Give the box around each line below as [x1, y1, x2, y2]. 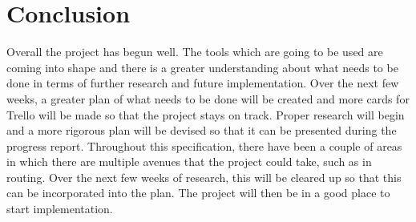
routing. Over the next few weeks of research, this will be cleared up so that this [6, 168, 402, 185]
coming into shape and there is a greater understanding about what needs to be [6, 59, 398, 75]
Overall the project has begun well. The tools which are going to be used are [6, 43, 383, 60]
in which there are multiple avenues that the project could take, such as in [6, 153, 372, 170]
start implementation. [6, 200, 113, 217]
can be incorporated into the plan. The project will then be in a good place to [6, 184, 390, 201]
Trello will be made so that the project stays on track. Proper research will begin [6, 106, 405, 123]
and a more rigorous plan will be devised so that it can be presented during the [6, 122, 397, 139]
